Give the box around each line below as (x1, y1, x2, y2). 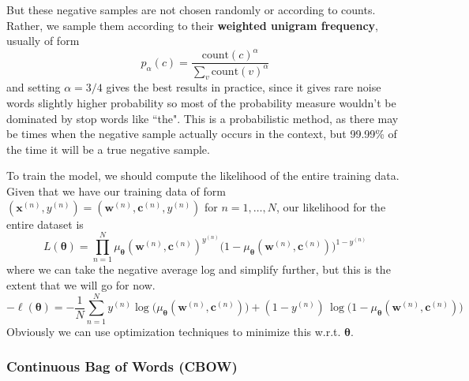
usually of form (6, 32, 80, 49)
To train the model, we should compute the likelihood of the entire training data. (6, 167, 400, 184)
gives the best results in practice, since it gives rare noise (106, 79, 381, 95)
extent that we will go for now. (6, 276, 156, 293)
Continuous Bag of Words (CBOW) (6, 357, 238, 376)
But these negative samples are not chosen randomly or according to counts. (6, 2, 376, 17)
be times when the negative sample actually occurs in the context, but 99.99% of (6, 125, 397, 142)
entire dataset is (6, 215, 84, 232)
